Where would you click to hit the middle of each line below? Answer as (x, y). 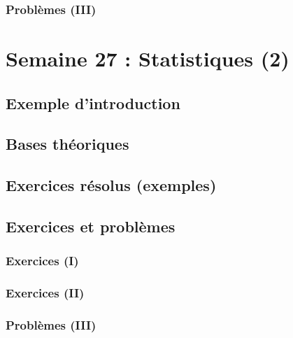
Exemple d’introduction (93, 103)
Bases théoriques (67, 144)
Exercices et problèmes (91, 226)
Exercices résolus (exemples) (111, 185)
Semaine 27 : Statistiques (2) (148, 58)
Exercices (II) (45, 293)
